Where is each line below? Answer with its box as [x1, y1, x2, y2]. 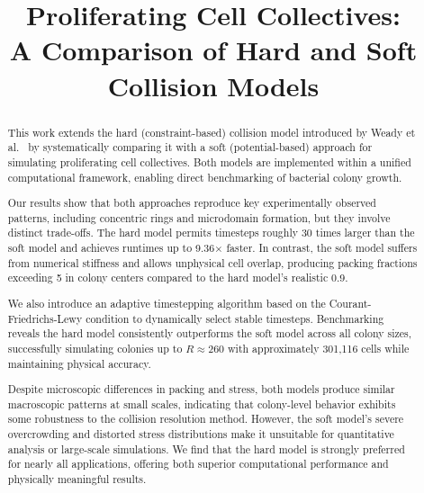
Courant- [329, 295, 372, 310]
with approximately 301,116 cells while [228, 340, 410, 355]
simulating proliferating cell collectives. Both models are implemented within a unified [7, 154, 411, 169]
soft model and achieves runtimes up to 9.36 [7, 240, 215, 255]
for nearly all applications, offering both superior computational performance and [7, 456, 389, 471]
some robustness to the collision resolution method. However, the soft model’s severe [7, 411, 404, 426]
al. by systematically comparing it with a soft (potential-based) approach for [7, 139, 373, 155]
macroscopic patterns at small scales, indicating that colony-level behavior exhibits [7, 396, 396, 411]
